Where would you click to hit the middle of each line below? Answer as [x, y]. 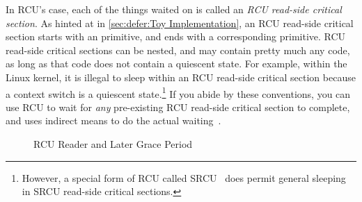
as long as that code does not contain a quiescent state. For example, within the [176, 64]
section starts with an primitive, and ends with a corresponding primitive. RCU [176, 36]
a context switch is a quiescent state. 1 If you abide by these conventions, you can [178, 92]
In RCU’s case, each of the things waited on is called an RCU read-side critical [174, 9]
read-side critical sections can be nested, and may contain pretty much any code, [178, 50]
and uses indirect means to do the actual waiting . [113, 120]
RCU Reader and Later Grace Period [113, 144]
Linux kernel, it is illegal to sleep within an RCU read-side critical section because [181, 77]
